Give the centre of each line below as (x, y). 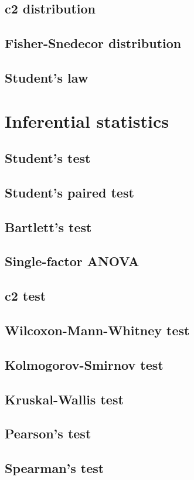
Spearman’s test (55, 468)
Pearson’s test (48, 433)
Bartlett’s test (48, 227)
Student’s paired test (69, 192)
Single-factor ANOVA (72, 261)
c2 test (25, 296)
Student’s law (47, 77)
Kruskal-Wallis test (64, 399)
